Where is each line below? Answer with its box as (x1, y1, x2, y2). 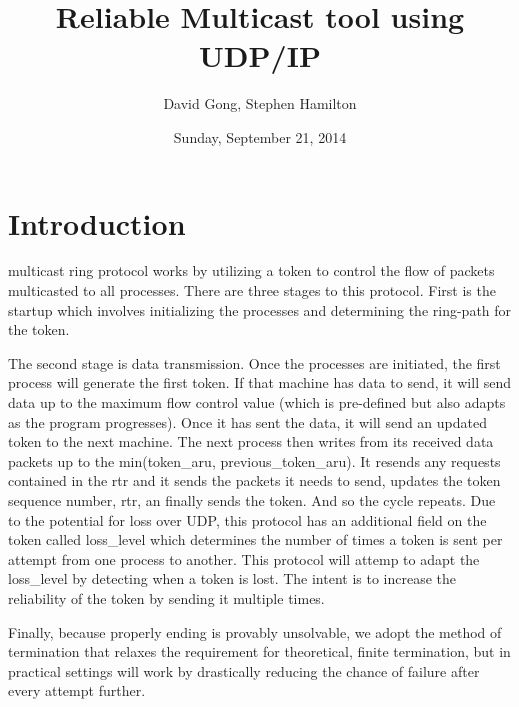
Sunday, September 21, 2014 (173, 126, 347, 147)
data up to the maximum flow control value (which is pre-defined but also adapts (8, 392, 506, 412)
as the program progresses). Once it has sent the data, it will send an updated (8, 411, 488, 432)
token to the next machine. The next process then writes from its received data (8, 431, 494, 452)
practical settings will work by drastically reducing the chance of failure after (8, 660, 480, 681)
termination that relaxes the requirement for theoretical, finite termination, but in (8, 641, 511, 662)
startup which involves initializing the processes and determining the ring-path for (8, 299, 512, 320)
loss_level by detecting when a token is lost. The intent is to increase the (8, 568, 457, 589)
